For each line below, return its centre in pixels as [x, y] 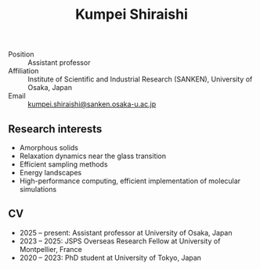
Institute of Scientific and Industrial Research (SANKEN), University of [140, 79]
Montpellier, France [51, 249]
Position [21, 54]
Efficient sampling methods [63, 164]
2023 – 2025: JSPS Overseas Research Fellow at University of [120, 241]
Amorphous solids [49, 148]
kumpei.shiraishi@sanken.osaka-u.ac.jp [92, 104]
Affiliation [23, 71]
